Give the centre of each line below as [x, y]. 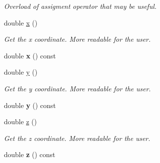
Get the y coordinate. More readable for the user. [78, 88]
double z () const [30, 154]
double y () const [30, 105]
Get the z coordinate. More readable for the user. [77, 138]
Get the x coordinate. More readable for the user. [77, 39]
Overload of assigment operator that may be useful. [80, 6]
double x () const [30, 55]
